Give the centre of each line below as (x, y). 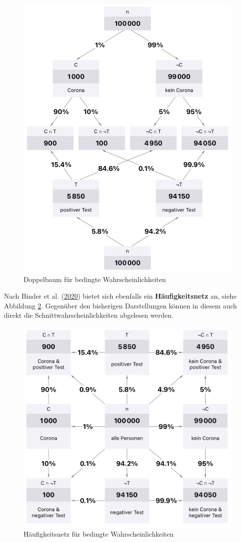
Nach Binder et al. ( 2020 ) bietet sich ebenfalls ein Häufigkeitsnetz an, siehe (120, 296)
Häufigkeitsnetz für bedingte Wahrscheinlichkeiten (99, 534)
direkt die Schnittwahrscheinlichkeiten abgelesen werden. (89, 315)
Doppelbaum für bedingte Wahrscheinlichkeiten (95, 279)
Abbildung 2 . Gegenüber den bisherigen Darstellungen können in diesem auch (120, 305)
